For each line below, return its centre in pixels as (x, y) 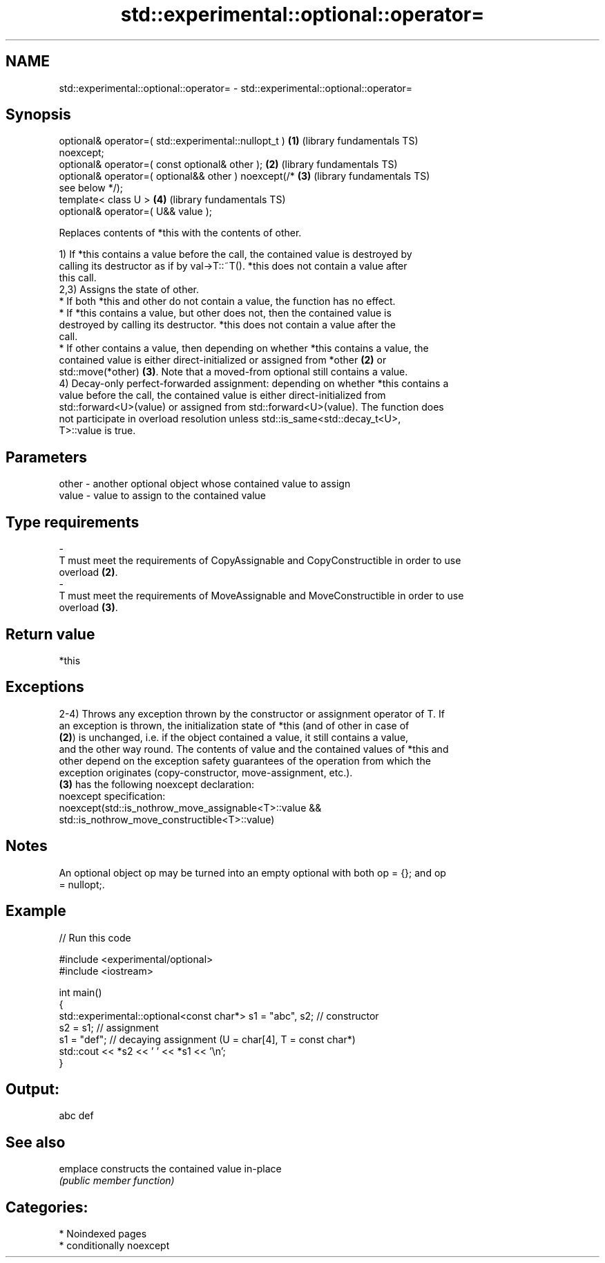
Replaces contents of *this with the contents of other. (180, 233)
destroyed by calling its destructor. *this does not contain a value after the (227, 325)
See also (36, 1142)
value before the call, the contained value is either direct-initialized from (222, 395)
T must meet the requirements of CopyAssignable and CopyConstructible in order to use (260, 561)
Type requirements (73, 522)
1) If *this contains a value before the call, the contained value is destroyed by (236, 254)
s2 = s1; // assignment (109, 1027)
